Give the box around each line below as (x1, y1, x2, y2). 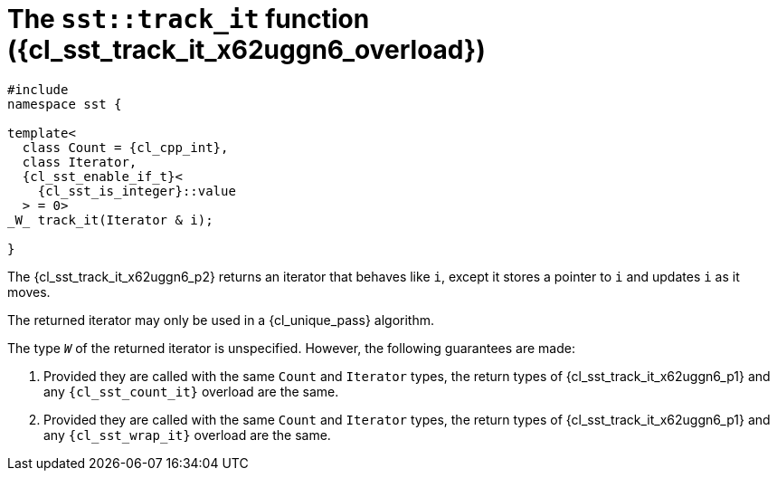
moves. (7, 283, 51, 300)
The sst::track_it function (7, 4, 370, 34)
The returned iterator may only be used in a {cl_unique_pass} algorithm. (7, 311, 434, 328)
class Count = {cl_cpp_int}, (22, 139, 229, 155)
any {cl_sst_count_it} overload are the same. (43, 383, 339, 399)
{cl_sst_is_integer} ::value (37, 183, 236, 198)
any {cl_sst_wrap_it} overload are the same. (43, 426, 331, 443)
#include (7, 81, 69, 97)
